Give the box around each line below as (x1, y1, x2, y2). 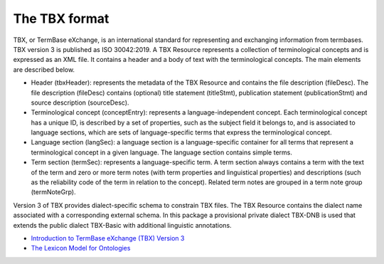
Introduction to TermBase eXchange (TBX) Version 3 (31, 233, 185, 242)
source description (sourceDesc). (31, 98, 129, 107)
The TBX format (13, 11, 110, 26)
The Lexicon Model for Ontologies (31, 244, 131, 253)
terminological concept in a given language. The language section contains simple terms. (31, 148, 293, 157)
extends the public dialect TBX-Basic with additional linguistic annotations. (13, 221, 232, 229)
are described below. (13, 65, 75, 74)
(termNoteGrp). (31, 188, 76, 196)
